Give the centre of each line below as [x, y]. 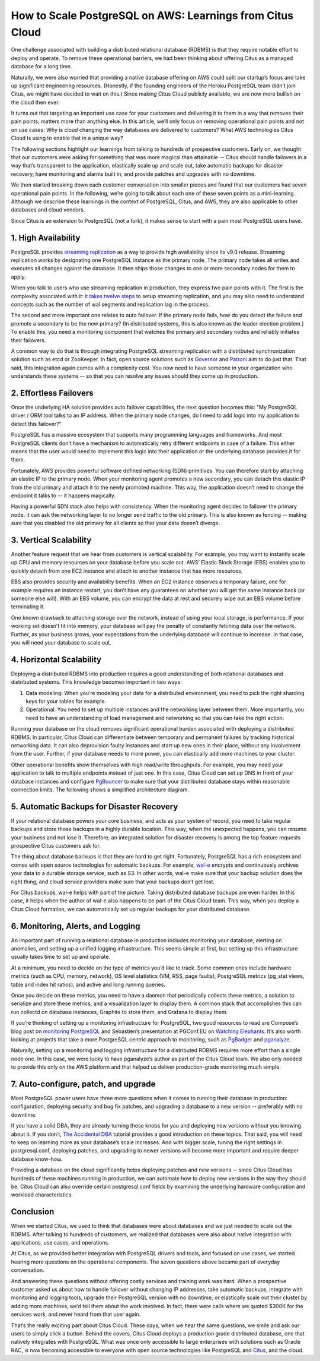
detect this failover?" [36, 424]
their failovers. [28, 340]
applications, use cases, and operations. [60, 1242]
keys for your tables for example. [66, 702]
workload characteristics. [42, 1195]
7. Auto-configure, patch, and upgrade [83, 1084]
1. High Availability [46, 238]
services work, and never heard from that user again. [76, 1314]
